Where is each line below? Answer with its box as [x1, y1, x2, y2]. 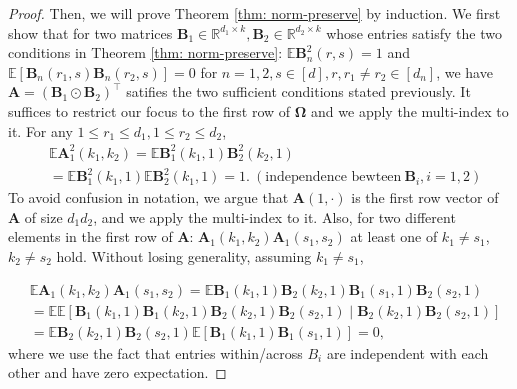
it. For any [8, 120, 73, 141]
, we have [436, 61, 493, 82]
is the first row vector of [351, 187, 499, 208]
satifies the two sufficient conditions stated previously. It [126, 81, 471, 102]
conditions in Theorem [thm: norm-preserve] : [8, 42, 283, 63]
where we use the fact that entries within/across [8, 342, 303, 363]
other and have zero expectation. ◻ [8, 362, 227, 383]
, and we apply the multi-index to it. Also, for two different [93, 206, 456, 227]
